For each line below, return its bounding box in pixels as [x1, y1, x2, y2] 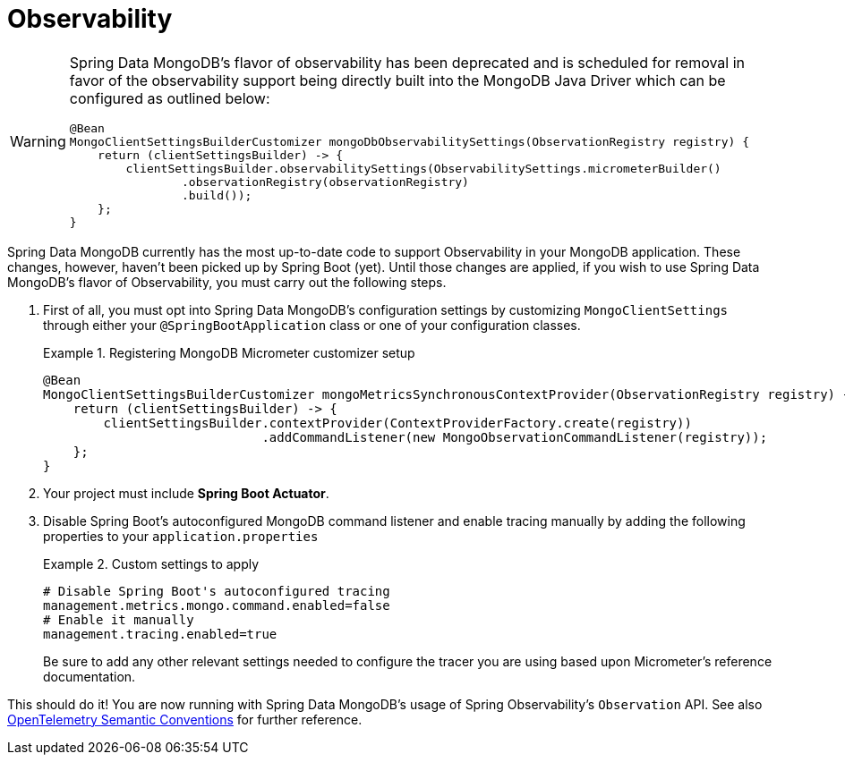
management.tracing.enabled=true [43, 626, 277, 641]
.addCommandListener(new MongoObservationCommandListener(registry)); [261, 429, 768, 444]
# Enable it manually [43, 612, 194, 627]
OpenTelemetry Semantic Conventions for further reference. [7, 711, 363, 727]
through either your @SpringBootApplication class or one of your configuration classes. [43, 317, 581, 333]
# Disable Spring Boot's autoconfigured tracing [43, 583, 390, 598]
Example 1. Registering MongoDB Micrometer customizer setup [43, 344, 415, 360]
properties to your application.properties [43, 528, 319, 544]
